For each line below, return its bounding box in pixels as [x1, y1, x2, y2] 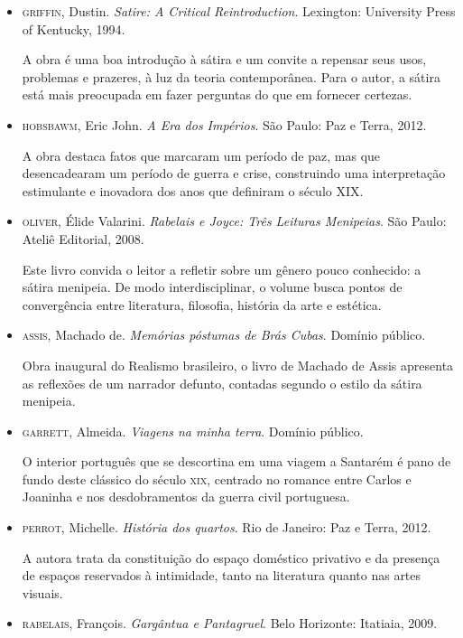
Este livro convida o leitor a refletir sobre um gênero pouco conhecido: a [22, 259, 421, 278]
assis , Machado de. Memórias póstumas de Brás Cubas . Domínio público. [22, 325, 426, 344]
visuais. [22, 583, 63, 602]
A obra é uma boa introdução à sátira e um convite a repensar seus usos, [22, 50, 427, 69]
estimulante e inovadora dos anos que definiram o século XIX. [22, 181, 364, 200]
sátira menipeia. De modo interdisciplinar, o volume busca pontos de [22, 277, 403, 296]
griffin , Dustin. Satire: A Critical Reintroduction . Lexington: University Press [22, 2, 456, 20]
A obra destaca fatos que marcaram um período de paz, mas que [22, 145, 381, 164]
